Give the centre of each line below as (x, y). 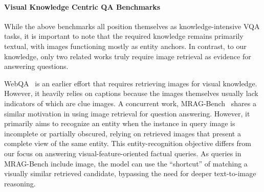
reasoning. (20, 183)
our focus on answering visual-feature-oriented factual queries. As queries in (123, 153)
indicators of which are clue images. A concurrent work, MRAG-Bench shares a (130, 103)
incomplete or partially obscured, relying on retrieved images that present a (123, 133)
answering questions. (36, 66)
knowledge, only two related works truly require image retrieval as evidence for (128, 56)
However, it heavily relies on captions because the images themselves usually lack (131, 93)
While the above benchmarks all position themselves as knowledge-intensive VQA (132, 26)
